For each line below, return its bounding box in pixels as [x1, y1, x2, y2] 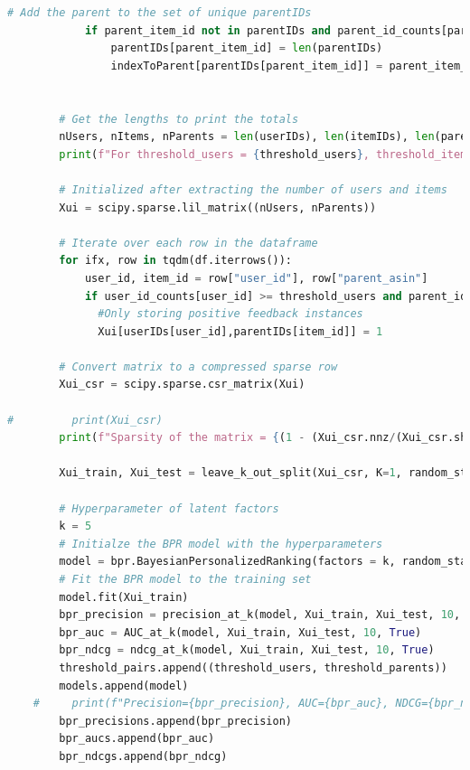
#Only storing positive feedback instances [98, 307, 363, 321]
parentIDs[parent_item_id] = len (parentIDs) [110, 42, 383, 55]
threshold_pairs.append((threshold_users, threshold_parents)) [59, 661, 447, 674]
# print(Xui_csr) [7, 413, 163, 427]
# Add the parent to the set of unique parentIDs [7, 6, 312, 19]
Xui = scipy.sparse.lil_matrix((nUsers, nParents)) [59, 201, 377, 214]
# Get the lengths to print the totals [59, 112, 299, 126]
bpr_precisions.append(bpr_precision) [59, 714, 292, 728]
